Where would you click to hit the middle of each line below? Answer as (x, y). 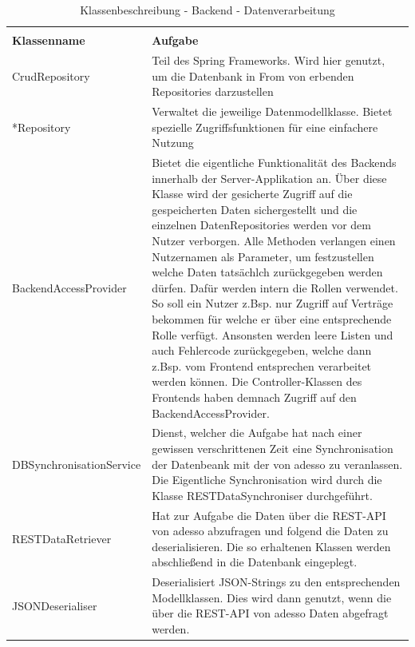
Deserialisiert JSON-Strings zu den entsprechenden (276, 582)
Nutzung (173, 143)
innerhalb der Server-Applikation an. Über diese (269, 178)
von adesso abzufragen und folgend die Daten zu (270, 531)
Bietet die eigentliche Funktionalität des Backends (274, 162)
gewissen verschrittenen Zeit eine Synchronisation (273, 448)
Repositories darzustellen (213, 91)
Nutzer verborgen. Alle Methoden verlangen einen (274, 240)
